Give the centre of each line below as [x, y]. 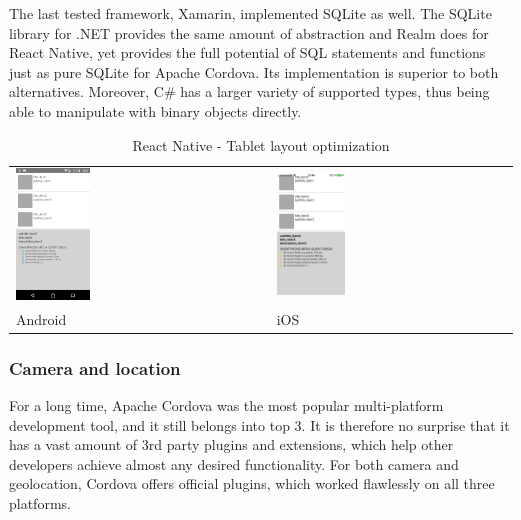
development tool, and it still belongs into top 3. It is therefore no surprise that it [259, 424]
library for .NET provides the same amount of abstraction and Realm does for [249, 32]
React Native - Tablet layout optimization [261, 144]
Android [41, 318]
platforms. [40, 503]
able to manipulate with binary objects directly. [155, 110]
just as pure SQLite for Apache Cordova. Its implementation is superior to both [254, 71]
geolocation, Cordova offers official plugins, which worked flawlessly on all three [252, 483]
